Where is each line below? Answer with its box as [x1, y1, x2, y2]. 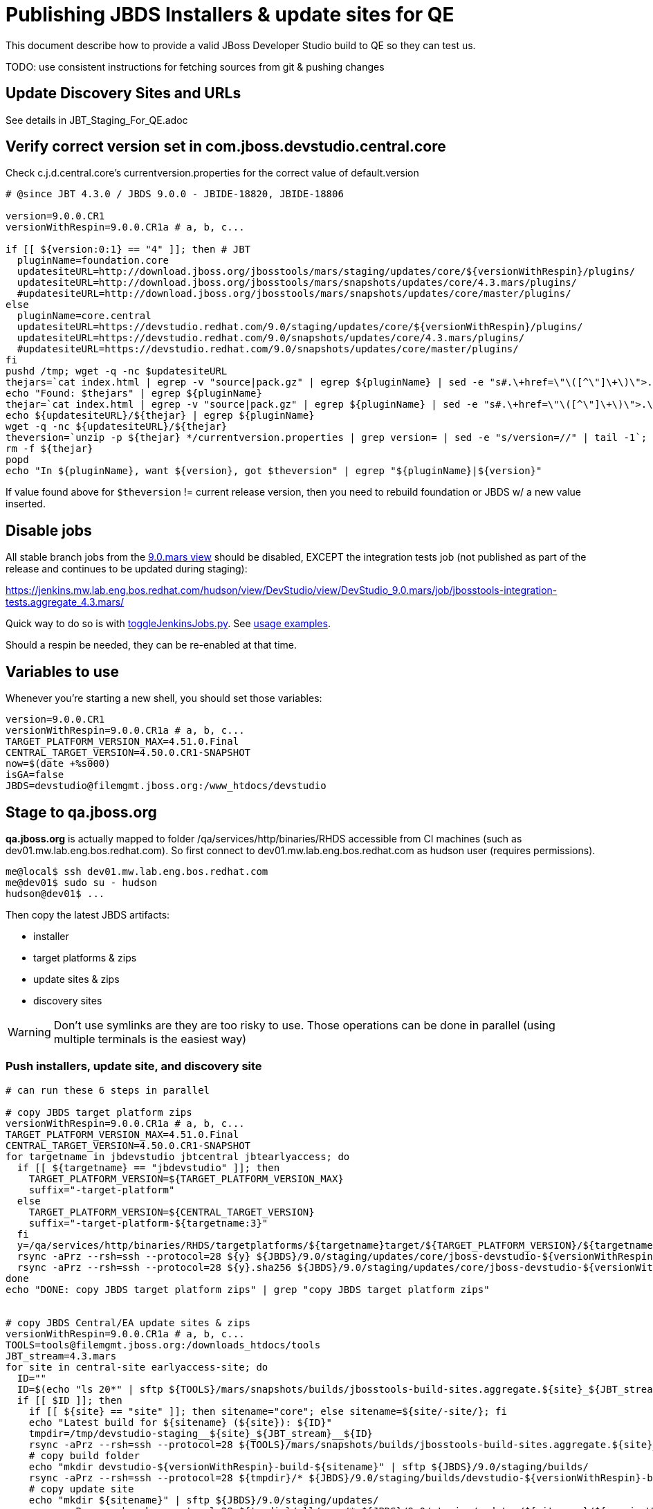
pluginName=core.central [17, 310, 151, 322]
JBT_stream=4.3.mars [6, 1350, 117, 1362]
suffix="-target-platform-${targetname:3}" [28, 1217, 268, 1229]
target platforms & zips [33, 951, 137, 964]
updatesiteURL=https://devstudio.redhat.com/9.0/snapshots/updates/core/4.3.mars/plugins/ [17, 332, 525, 344]
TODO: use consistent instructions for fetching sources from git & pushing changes [6, 60, 385, 73]
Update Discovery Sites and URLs [6, 84, 241, 102]
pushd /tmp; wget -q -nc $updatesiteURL [6, 365, 228, 377]
